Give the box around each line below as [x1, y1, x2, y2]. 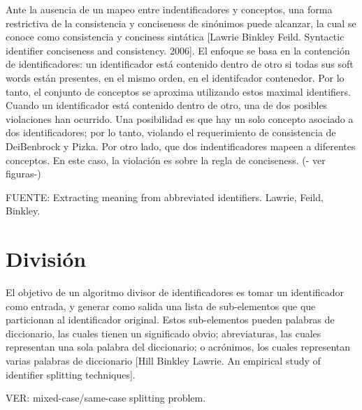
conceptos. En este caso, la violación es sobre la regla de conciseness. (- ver [6, 152, 326, 167]
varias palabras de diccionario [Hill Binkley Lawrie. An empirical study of [6, 353, 321, 367]
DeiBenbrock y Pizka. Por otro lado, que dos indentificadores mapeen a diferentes [6, 138, 356, 153]
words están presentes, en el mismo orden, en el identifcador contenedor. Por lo [6, 70, 345, 85]
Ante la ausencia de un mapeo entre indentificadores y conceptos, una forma [6, 2, 333, 16]
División [6, 244, 87, 273]
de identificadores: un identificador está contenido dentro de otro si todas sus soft [6, 57, 354, 71]
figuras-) [6, 166, 41, 181]
